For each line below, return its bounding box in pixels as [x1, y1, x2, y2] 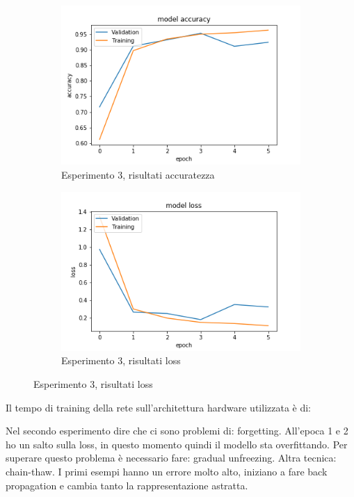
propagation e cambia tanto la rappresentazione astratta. [6, 478, 248, 492]
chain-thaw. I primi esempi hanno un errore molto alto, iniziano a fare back [6, 464, 328, 478]
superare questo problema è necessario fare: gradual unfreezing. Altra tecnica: [6, 450, 337, 465]
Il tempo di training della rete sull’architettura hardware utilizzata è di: [6, 400, 312, 414]
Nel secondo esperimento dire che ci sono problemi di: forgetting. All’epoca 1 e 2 [6, 423, 348, 438]
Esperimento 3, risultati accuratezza [61, 167, 215, 181]
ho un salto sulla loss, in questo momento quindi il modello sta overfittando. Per [6, 437, 348, 451]
